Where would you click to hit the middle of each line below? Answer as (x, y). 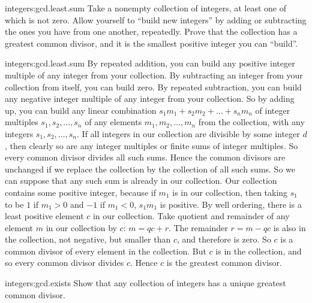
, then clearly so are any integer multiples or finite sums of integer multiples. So (151, 145)
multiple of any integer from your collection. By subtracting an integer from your (154, 75)
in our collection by (81, 227)
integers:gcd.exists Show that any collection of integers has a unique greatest (145, 283)
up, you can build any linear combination (81, 110)
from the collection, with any (251, 122)
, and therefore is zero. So (224, 239)
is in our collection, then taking (230, 192)
